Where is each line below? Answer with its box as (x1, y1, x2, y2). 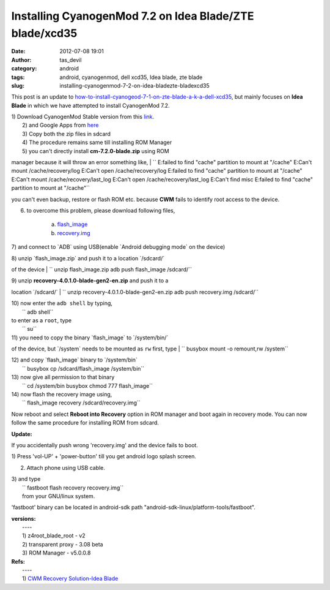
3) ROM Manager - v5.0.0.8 (22, 549, 91, 557)
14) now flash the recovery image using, (11, 391, 112, 398)
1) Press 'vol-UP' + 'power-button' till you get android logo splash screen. (11, 453, 197, 460)
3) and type (11, 475, 41, 483)
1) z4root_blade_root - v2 (22, 532, 86, 539)
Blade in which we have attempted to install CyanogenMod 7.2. (11, 102, 170, 109)
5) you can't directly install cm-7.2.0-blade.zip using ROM (22, 147, 169, 154)
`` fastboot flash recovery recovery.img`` (22, 484, 124, 491)
